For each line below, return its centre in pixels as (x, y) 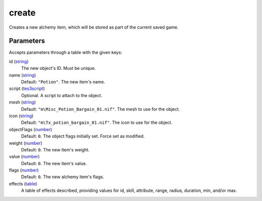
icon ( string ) (21, 116)
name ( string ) (23, 75)
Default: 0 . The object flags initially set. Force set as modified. (83, 136)
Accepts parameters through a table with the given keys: (65, 52)
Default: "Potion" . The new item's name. (63, 82)
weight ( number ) (26, 143)
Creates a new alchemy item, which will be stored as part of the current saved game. (94, 27)
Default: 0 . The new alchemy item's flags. (63, 177)
